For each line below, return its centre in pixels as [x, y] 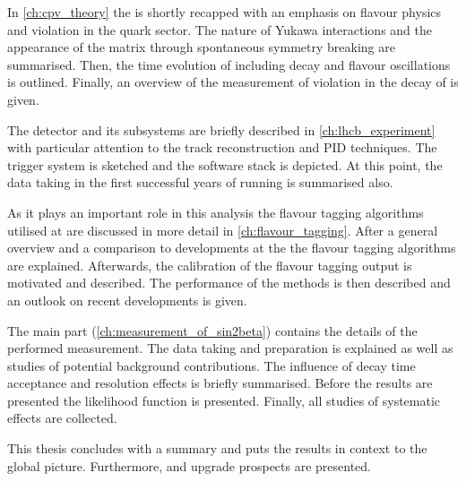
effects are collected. [62, 418]
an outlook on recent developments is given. [127, 300]
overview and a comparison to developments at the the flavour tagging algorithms [232, 248]
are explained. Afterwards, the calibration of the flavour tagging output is [210, 265]
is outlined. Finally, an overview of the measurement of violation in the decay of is [233, 82]
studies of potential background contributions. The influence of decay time [211, 365]
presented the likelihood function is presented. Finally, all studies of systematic [224, 400]
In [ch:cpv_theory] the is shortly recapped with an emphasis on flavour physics [224, 12]
